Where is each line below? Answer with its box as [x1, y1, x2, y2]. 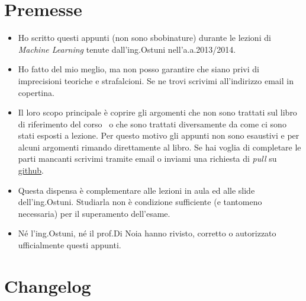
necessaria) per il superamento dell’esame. [18, 207, 170, 219]
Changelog [4, 273, 91, 297]
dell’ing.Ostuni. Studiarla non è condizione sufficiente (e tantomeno [18, 196, 262, 208]
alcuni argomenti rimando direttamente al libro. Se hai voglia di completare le [18, 140, 301, 153]
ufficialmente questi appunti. [18, 239, 121, 251]
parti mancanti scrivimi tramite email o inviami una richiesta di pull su [18, 152, 277, 165]
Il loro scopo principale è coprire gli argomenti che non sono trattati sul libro [18, 106, 297, 119]
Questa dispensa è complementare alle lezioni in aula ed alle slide [18, 184, 255, 196]
